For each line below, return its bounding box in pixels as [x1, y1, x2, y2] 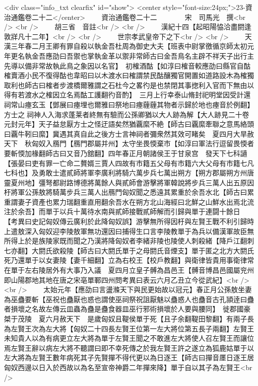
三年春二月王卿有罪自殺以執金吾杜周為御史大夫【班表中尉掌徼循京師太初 [10, 41, 247, 51]
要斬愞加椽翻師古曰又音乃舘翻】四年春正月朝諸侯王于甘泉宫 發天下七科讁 [4, 148, 247, 158]
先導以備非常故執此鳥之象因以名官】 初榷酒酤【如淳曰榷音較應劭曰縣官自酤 [4, 60, 251, 71]
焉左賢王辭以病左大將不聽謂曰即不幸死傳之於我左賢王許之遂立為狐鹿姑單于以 [4, 342, 254, 353]
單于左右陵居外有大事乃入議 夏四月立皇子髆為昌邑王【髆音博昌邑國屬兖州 [10, 265, 254, 275]
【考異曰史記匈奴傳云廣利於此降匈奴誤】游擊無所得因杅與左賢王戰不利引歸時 [4, 216, 254, 227]
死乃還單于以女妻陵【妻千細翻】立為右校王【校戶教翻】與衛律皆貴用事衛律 [4, 255, 247, 265]
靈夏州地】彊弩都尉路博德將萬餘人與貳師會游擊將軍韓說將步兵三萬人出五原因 [4, 177, 254, 187]
